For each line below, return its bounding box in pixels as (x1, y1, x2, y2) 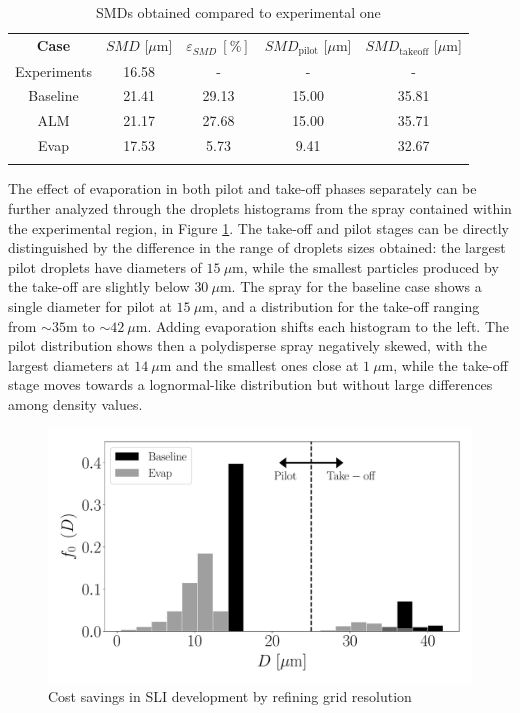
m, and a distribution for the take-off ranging (202, 295, 480, 316)
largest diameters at (8, 354, 130, 375)
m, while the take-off (381, 354, 508, 375)
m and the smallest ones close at (159, 354, 359, 375)
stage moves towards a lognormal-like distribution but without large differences (8, 374, 493, 395)
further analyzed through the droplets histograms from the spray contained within (8, 198, 512, 219)
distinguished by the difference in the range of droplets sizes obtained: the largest (8, 237, 506, 258)
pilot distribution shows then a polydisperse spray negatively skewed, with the (8, 335, 488, 356)
